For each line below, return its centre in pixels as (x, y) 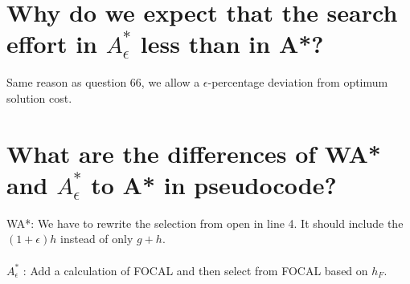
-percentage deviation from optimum (298, 82)
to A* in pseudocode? (214, 184)
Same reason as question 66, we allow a (103, 82)
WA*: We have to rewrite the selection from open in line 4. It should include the (205, 223)
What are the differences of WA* (194, 153)
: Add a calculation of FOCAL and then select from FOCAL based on (195, 270)
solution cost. (39, 97)
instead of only (97, 239)
